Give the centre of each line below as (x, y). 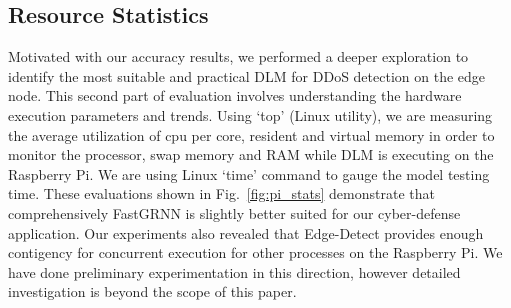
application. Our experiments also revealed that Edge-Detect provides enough (246, 232)
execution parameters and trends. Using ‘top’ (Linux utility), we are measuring (250, 114)
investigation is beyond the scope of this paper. (152, 291)
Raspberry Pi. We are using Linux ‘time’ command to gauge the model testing (249, 173)
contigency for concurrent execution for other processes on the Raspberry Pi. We (255, 252)
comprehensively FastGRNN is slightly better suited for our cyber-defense (234, 212)
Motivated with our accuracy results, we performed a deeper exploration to (238, 56)
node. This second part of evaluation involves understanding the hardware (235, 95)
